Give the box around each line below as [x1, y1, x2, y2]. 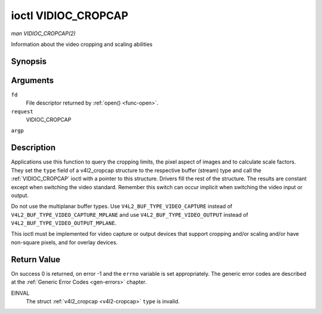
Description [11, 143, 56, 153]
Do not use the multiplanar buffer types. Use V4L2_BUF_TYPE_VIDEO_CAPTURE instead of [11, 203, 233, 210]
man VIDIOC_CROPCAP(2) [11, 30, 76, 37]
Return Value [11, 254, 61, 264]
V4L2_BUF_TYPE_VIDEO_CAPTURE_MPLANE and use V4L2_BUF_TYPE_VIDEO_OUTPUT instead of [11, 211, 249, 218]
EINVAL [11, 290, 30, 297]
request [11, 108, 34, 115]
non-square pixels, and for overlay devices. [11, 239, 118, 246]
